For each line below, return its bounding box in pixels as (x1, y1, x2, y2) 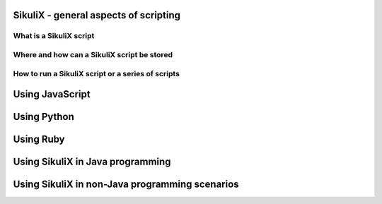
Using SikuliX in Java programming (13, 156, 171, 168)
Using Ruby (13, 133, 65, 145)
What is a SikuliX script (13, 31, 95, 41)
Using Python (13, 111, 74, 123)
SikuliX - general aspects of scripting (13, 9, 180, 21)
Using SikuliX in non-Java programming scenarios (13, 179, 240, 191)
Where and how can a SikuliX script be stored (13, 49, 173, 59)
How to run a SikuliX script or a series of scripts (13, 68, 180, 78)
